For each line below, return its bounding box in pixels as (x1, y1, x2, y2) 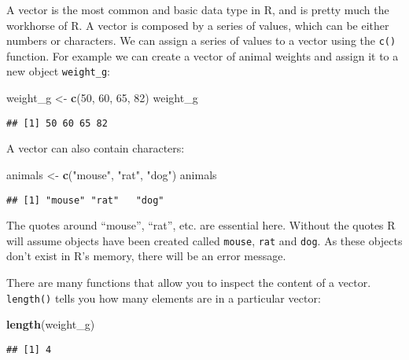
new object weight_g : (6, 63, 110, 79)
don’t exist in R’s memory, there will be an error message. (6, 248, 286, 264)
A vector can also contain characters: (6, 140, 185, 156)
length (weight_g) (6, 316, 95, 332)
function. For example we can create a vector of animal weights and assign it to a (6, 47, 399, 64)
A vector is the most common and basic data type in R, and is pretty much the (6, 2, 389, 17)
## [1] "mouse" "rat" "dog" (6, 194, 164, 206)
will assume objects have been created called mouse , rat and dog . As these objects (6, 232, 403, 248)
